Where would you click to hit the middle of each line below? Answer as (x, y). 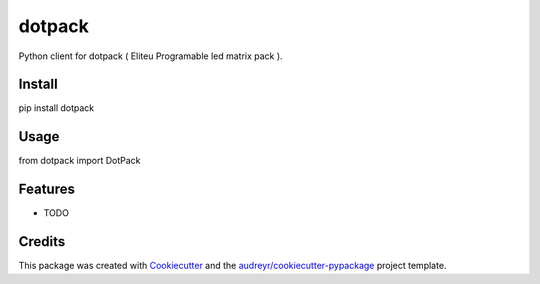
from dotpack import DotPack (79, 161)
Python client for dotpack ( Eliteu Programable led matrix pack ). (151, 56)
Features (46, 189)
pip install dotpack (56, 108)
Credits (42, 241)
